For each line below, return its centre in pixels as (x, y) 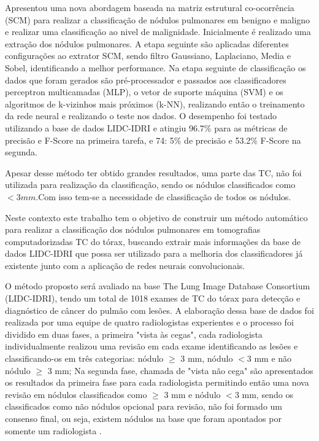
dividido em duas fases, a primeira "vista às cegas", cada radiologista (134, 334)
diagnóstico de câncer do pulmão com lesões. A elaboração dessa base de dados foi (159, 310)
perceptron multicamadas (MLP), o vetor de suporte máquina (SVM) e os (144, 92)
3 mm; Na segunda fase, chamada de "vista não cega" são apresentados (180, 370)
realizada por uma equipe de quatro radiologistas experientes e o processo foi (149, 322)
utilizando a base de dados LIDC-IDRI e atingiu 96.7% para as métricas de (146, 127)
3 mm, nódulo (207, 358)
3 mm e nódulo (192, 394)
